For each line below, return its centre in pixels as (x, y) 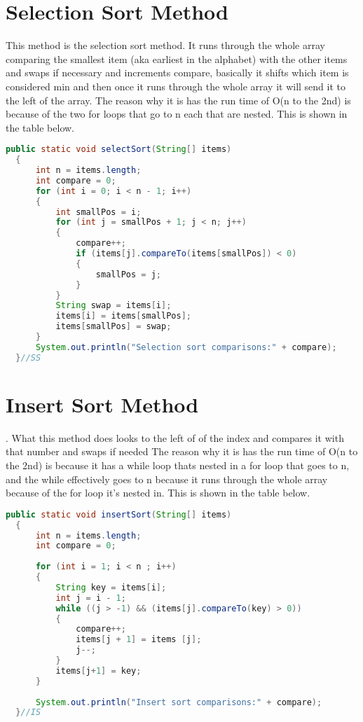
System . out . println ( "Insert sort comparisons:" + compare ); (179, 702)
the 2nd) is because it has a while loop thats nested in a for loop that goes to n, (178, 465)
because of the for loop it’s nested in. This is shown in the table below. (158, 493)
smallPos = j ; (128, 274)
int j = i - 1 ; (91, 598)
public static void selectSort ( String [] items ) (119, 150)
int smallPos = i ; (98, 212)
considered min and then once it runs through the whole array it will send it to (176, 86)
